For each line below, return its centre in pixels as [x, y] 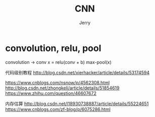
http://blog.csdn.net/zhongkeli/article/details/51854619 [62, 88]
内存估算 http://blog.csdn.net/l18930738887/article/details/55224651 [77, 103]
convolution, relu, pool [53, 48]
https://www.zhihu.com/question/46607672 [51, 93]
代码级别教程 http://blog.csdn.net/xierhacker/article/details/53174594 [77, 72]
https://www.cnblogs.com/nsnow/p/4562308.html [58, 82]
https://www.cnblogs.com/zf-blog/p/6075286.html [58, 109]
